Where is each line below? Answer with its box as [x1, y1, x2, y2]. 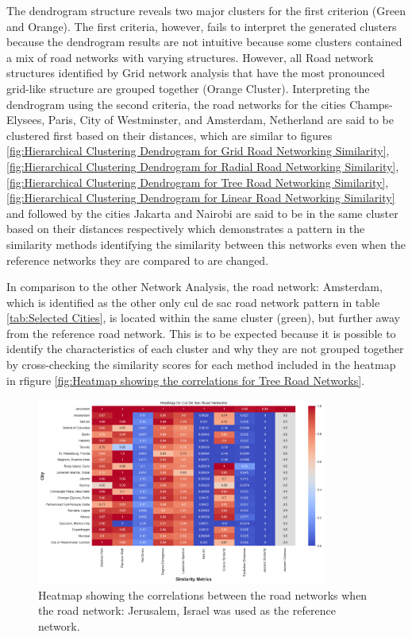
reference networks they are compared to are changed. [6, 251, 269, 268]
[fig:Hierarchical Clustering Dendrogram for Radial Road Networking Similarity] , [6, 157, 399, 174]
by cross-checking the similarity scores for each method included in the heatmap [6, 356, 396, 373]
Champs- [349, 95, 393, 112]
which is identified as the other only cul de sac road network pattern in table [6, 293, 380, 310]
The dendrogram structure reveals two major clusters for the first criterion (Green [6, 2, 406, 18]
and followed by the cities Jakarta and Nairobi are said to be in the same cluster [6, 204, 399, 221]
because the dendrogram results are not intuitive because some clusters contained [6, 33, 402, 50]
